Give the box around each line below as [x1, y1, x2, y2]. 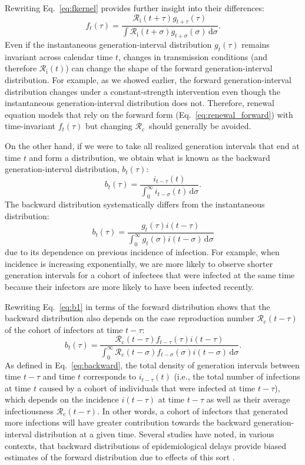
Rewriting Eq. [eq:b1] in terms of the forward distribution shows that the [5, 300, 270, 312]
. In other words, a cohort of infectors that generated [97, 404, 289, 417]
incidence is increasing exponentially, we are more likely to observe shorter [5, 257, 273, 269]
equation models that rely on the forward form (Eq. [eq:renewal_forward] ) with [5, 108, 293, 120]
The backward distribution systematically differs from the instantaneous [5, 198, 265, 210]
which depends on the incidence [5, 393, 119, 405]
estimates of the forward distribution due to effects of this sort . [5, 451, 235, 463]
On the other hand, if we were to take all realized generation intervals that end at [5, 140, 300, 152]
